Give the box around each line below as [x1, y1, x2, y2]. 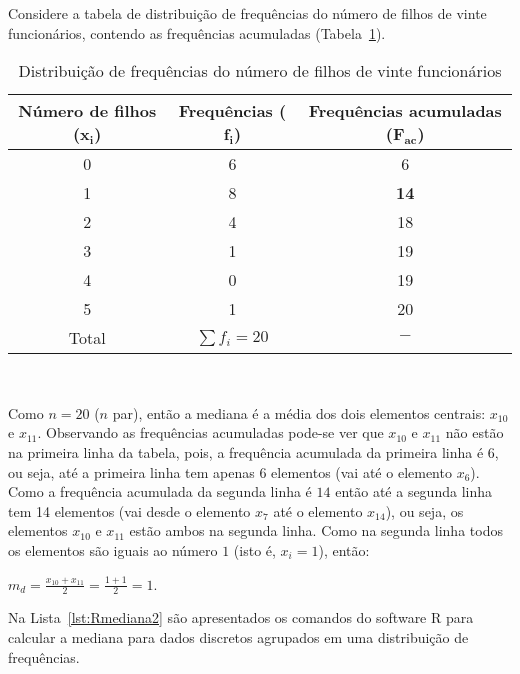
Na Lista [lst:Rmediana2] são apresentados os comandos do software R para [8, 607, 474, 628]
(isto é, [233, 539, 276, 560]
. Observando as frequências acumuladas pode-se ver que [37, 422, 384, 443]
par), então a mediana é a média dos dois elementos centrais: [112, 402, 486, 423]
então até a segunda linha [335, 481, 492, 502]
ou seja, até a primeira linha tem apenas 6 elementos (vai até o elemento [8, 461, 452, 482]
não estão [445, 422, 504, 443]
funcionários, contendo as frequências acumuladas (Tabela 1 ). [8, 22, 386, 43]
